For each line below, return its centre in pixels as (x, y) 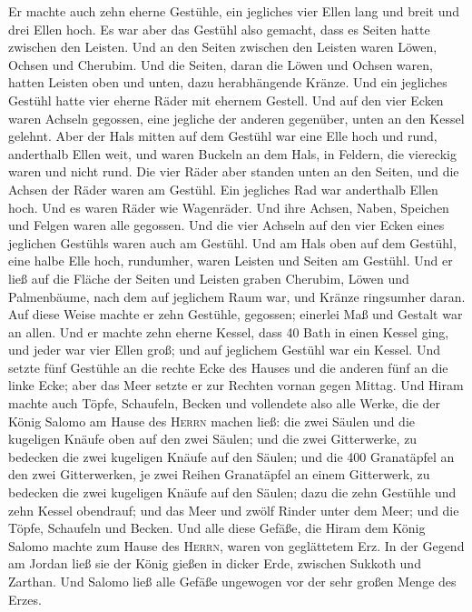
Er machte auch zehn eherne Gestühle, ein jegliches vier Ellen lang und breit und (234, 11)
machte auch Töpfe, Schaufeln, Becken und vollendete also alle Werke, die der (225, 403)
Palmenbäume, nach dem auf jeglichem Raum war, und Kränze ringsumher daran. (237, 296)
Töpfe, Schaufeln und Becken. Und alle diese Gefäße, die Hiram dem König (217, 528)
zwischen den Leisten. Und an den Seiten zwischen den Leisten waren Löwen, (223, 47)
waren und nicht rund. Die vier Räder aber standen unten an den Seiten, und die (234, 171)
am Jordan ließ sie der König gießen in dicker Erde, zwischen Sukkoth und (215, 563)
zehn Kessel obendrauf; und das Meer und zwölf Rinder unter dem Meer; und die (234, 510)
